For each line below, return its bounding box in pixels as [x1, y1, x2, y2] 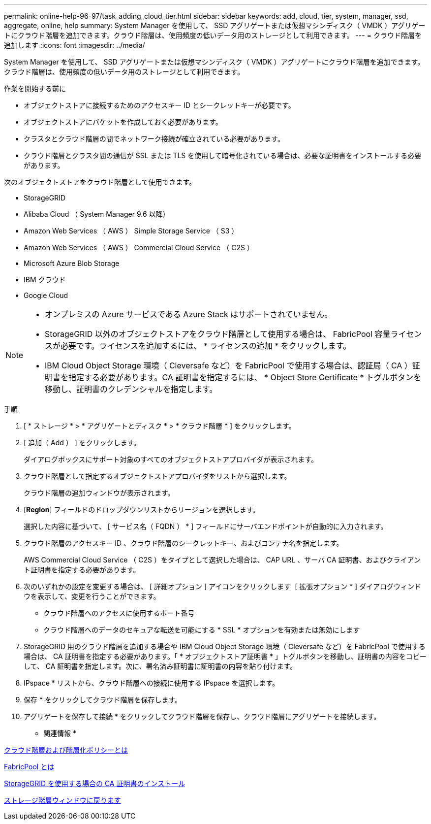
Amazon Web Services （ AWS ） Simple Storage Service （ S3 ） [24, 227, 239, 235]
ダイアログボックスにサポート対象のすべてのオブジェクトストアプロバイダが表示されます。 [24, 455, 318, 463]
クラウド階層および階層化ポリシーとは [4, 746, 128, 754]
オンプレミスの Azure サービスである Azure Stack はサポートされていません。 [45, 309, 333, 319]
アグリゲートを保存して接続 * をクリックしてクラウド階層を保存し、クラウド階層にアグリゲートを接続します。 [24, 712, 381, 721]
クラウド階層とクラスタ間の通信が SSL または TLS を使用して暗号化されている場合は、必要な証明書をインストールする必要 [24, 151, 422, 160]
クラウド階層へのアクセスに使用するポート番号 [43, 609, 195, 617]
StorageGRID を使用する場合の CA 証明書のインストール [4, 779, 185, 788]
